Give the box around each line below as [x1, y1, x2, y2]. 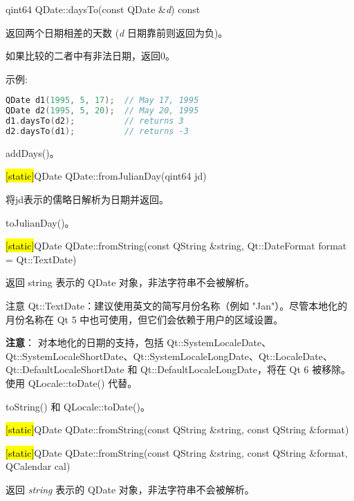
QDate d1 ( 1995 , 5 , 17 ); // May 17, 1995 [6, 95, 199, 106]
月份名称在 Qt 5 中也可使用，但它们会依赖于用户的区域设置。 [6, 312, 283, 326]
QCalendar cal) [6, 459, 71, 473]
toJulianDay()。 [6, 215, 75, 229]
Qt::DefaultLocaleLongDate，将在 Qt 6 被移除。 [140, 362, 351, 377]
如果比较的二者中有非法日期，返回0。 [6, 48, 175, 63]
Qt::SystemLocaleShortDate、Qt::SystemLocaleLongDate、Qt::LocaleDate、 [6, 348, 333, 363]
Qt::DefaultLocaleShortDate [6, 362, 124, 377]
